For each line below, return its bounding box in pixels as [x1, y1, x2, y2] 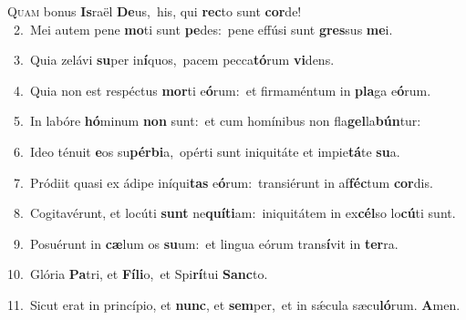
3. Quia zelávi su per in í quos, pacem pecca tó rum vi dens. [13, 50, 335, 69]
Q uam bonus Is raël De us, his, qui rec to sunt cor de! [7, 2, 302, 20]
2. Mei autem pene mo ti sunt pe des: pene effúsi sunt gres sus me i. [13, 19, 393, 38]
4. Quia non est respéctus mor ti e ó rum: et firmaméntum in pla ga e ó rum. [13, 80, 431, 99]
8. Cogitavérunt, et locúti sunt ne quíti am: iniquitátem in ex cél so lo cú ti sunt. [13, 203, 456, 222]
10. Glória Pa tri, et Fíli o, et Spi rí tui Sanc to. [7, 264, 268, 284]
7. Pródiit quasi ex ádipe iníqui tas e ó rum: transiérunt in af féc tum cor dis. [13, 172, 433, 191]
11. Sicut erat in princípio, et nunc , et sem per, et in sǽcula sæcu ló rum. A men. [7, 294, 461, 314]
